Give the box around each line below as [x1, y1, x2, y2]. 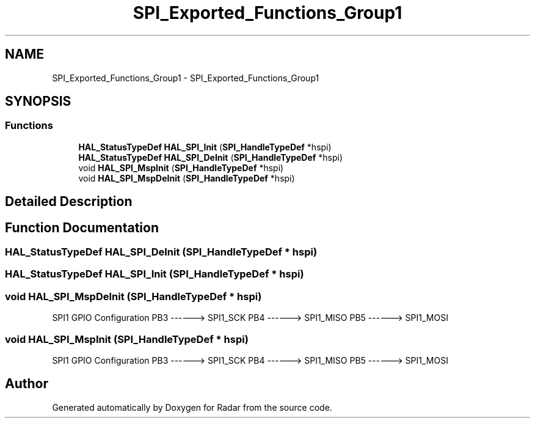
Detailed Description [5, 194, 133, 210]
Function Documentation [5, 219, 159, 235]
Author [5, 376, 48, 392]
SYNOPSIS [5, 94, 71, 109]
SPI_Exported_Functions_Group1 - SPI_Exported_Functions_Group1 [52, 72, 319, 83]
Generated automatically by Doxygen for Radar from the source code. [52, 402, 332, 413]
